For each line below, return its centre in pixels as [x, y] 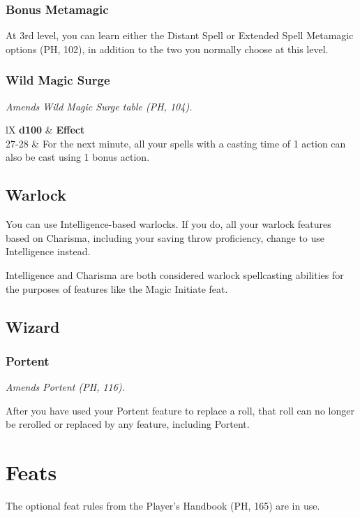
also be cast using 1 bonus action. [78, 157]
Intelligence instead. [48, 251]
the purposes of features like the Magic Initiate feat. [117, 288]
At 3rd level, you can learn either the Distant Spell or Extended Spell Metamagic [180, 35]
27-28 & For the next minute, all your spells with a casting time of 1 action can [176, 143]
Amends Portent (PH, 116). [65, 387]
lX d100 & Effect [45, 130]
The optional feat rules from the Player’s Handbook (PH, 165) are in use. [163, 506]
